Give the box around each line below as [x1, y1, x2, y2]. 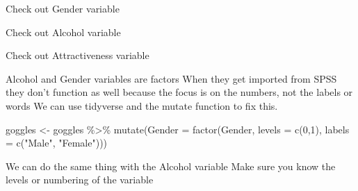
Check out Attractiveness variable [6, 48, 149, 63]
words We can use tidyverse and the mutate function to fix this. [6, 98, 278, 113]
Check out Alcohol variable [6, 24, 121, 39]
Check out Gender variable [6, 1, 120, 15]
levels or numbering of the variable [6, 172, 154, 187]
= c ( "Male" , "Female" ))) [6, 135, 108, 150]
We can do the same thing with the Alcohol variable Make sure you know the [6, 158, 336, 173]
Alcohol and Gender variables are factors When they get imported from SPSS [6, 71, 337, 85]
